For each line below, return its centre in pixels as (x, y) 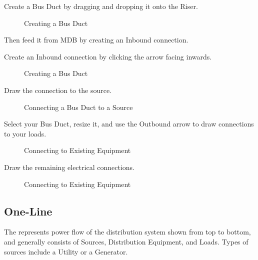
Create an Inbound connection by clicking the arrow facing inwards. (108, 56)
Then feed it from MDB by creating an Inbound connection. (96, 40)
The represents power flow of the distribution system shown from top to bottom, (127, 232)
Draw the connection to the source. (58, 90)
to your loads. (25, 133)
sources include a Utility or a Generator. (66, 251)
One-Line (28, 211)
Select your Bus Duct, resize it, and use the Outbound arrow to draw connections (129, 124)
